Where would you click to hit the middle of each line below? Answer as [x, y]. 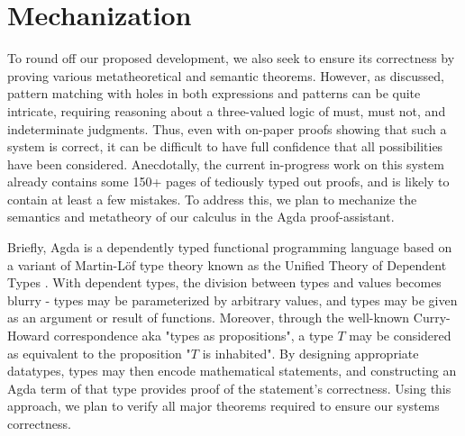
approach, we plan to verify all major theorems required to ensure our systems [223, 406]
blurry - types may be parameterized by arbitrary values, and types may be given [232, 300]
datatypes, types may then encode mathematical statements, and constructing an [232, 371]
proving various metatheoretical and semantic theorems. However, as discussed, [226, 75]
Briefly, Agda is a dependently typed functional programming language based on [230, 247]
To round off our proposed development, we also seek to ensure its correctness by [231, 58]
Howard [29, 336]
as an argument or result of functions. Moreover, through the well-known [209, 318]
